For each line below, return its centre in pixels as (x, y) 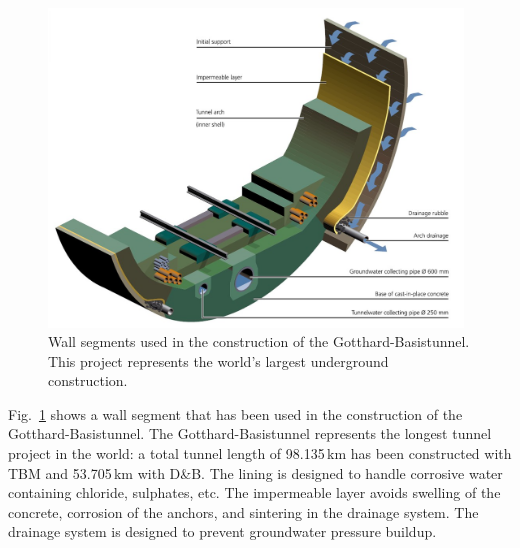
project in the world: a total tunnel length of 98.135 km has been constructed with (260, 453)
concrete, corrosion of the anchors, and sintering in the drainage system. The (243, 511)
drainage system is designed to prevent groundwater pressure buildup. (222, 531)
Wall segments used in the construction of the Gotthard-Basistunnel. (259, 341)
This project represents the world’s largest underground (218, 360)
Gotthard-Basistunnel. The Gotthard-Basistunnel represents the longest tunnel (250, 433)
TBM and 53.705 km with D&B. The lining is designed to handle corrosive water (255, 472)
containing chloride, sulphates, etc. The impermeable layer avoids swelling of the (254, 492)
